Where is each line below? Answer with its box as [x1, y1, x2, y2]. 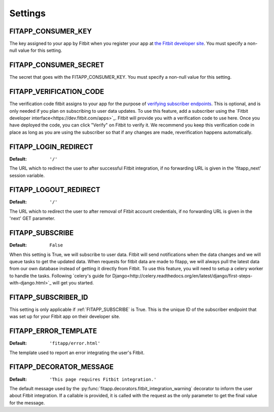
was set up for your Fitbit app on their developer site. [9, 313, 120, 320]
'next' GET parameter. [9, 215, 55, 221]
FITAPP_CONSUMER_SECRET [9, 61, 104, 70]
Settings [9, 8, 46, 19]
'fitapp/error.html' [49, 340, 101, 346]
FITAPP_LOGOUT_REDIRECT [9, 185, 100, 194]
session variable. [9, 172, 45, 178]
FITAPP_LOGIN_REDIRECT [9, 142, 93, 151]
